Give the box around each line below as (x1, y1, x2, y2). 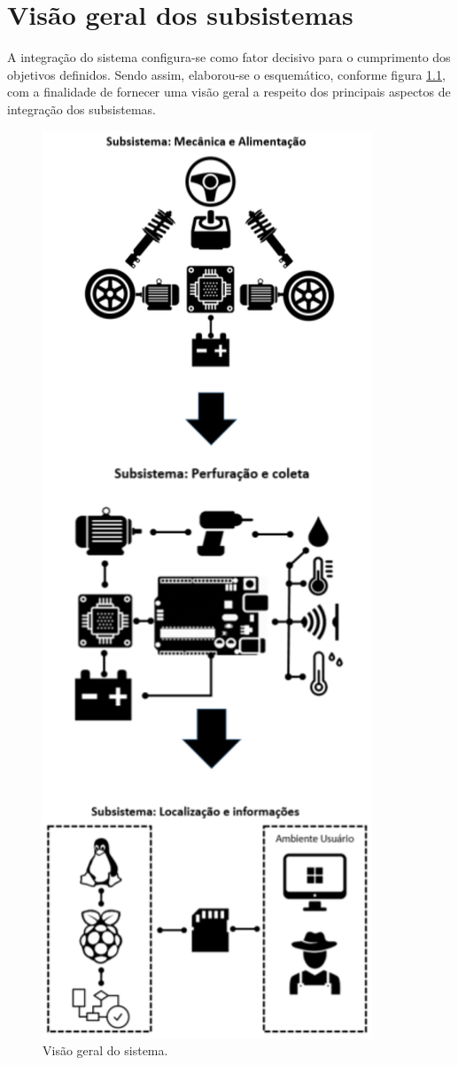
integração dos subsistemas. (7, 99, 157, 118)
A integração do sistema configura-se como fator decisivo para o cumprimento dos (7, 48, 451, 66)
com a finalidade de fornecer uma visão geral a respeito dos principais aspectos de (7, 82, 451, 101)
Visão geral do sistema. (43, 1041, 168, 1060)
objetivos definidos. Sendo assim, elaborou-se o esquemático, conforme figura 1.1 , (7, 65, 446, 83)
